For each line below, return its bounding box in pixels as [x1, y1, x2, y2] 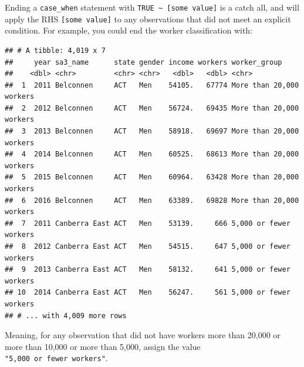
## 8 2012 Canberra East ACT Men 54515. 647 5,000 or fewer [5, 242, 291, 251]
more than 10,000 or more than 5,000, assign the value [5, 340, 201, 352]
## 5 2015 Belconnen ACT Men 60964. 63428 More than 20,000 [5, 173, 299, 182]
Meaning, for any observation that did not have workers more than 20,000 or [5, 329, 281, 341]
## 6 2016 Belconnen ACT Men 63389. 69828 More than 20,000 [5, 196, 299, 205]
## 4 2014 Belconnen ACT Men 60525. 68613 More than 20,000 [5, 150, 299, 159]
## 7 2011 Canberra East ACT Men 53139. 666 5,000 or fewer [5, 219, 291, 228]
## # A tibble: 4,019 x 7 [5, 46, 106, 55]
